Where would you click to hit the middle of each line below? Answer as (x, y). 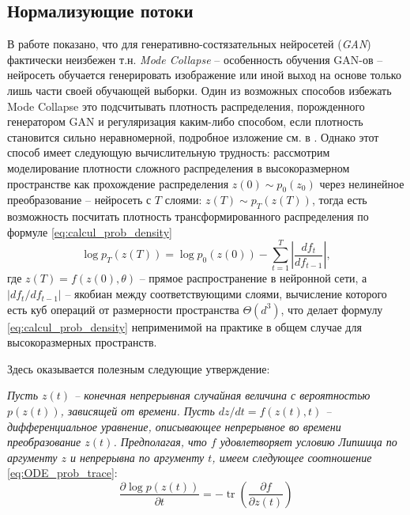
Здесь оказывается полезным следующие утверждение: (139, 368)
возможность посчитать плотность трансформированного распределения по (188, 216)
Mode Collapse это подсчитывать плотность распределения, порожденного (186, 106)
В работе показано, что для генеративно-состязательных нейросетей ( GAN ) (189, 44)
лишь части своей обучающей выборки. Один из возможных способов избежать (199, 90)
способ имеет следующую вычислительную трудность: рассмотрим (169, 152)
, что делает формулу (332, 309)
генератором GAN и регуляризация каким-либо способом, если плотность (185, 121)
